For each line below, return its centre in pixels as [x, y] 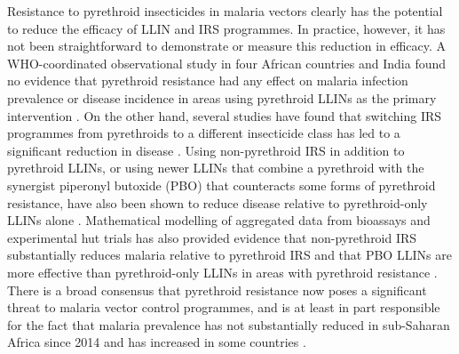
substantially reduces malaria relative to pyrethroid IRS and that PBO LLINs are [229, 255]
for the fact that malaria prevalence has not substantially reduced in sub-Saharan [229, 324]
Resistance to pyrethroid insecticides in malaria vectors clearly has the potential [225, 11]
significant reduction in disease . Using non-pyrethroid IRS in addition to [206, 150]
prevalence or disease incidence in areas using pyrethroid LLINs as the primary [222, 97]
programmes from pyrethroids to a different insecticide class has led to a [204, 133]
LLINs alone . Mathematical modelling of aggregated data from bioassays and [219, 220]
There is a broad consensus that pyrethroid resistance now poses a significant [217, 290]
